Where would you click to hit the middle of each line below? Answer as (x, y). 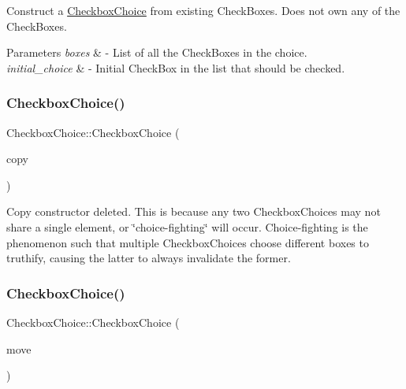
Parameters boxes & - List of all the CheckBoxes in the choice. (157, 52)
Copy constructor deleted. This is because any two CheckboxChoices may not (194, 211)
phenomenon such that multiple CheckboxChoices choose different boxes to (188, 242)
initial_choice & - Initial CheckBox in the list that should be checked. (176, 67)
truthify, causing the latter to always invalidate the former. (149, 258)
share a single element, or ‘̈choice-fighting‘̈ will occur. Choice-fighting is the (187, 226)
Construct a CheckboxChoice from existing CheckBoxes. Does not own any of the (203, 10)
